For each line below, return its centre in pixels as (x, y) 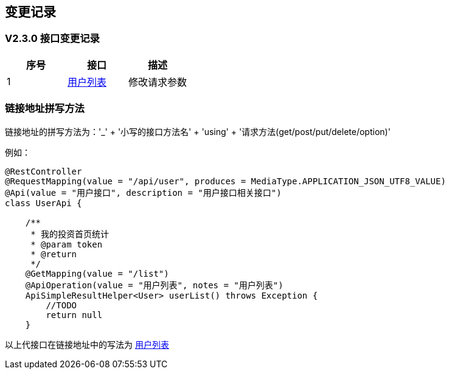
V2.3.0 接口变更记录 (52, 39)
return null (74, 315)
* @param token (67, 244)
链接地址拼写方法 (45, 109)
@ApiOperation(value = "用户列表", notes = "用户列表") (154, 285)
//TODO (61, 305)
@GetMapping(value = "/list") (97, 273)
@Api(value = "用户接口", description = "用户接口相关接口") (143, 192)
